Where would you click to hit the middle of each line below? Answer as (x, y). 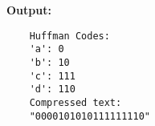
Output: (29, 10)
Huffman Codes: (69, 36)
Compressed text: (75, 102)
